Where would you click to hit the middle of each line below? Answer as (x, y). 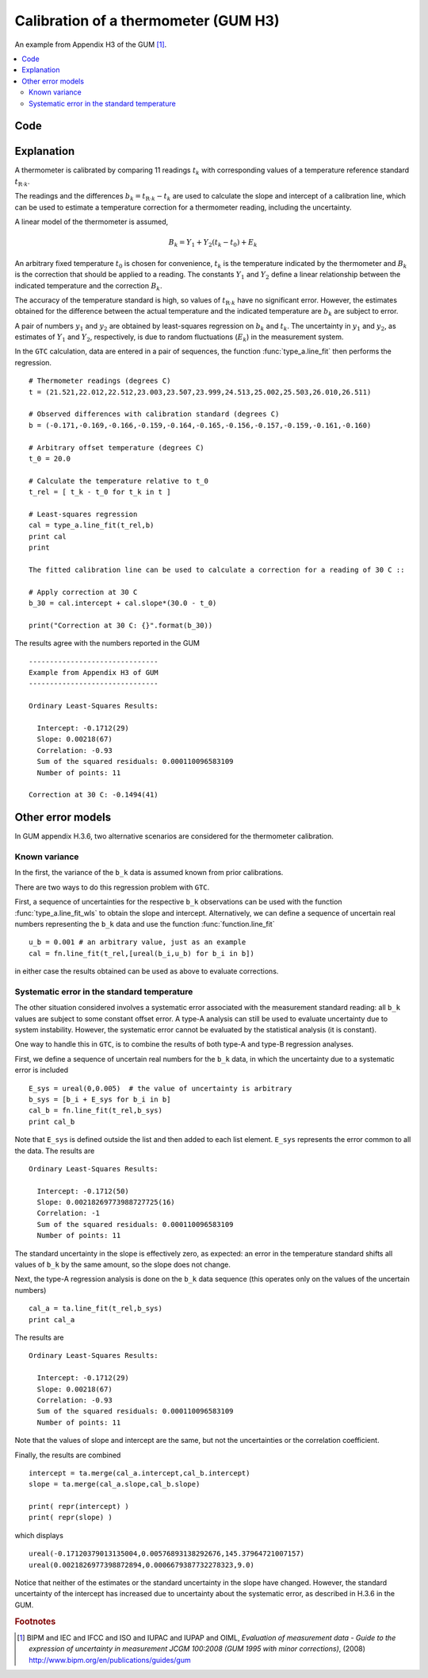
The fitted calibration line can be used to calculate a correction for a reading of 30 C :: (217, 569)
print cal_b (52, 1121)
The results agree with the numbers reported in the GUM (107, 643)
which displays (39, 1535)
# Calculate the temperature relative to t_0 (119, 481)
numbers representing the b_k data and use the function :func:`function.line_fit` (145, 924)
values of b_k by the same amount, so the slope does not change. (123, 1265)
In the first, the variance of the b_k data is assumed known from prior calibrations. (149, 873)
